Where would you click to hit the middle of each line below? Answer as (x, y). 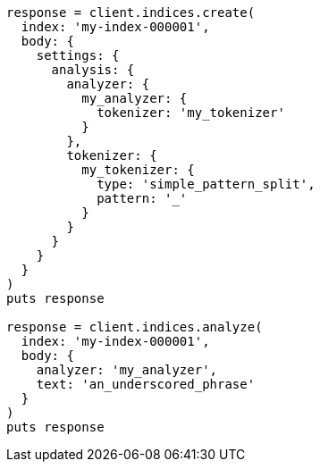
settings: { (78, 55)
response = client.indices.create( (131, 13)
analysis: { (93, 70)
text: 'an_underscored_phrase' (146, 384)
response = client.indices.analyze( (135, 327)
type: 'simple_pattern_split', (206, 184)
